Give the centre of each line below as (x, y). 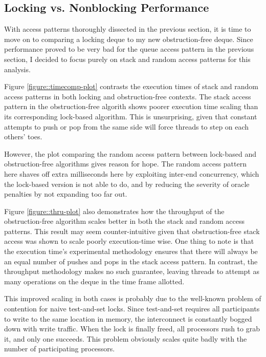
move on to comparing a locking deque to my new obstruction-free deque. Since (129, 39)
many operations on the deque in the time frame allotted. (94, 281)
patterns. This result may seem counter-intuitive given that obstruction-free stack (132, 231)
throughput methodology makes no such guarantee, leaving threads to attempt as (132, 271)
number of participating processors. (60, 349)
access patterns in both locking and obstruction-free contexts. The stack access (128, 96)
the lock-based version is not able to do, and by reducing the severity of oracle (127, 184)
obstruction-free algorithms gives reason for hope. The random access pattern (125, 164)
